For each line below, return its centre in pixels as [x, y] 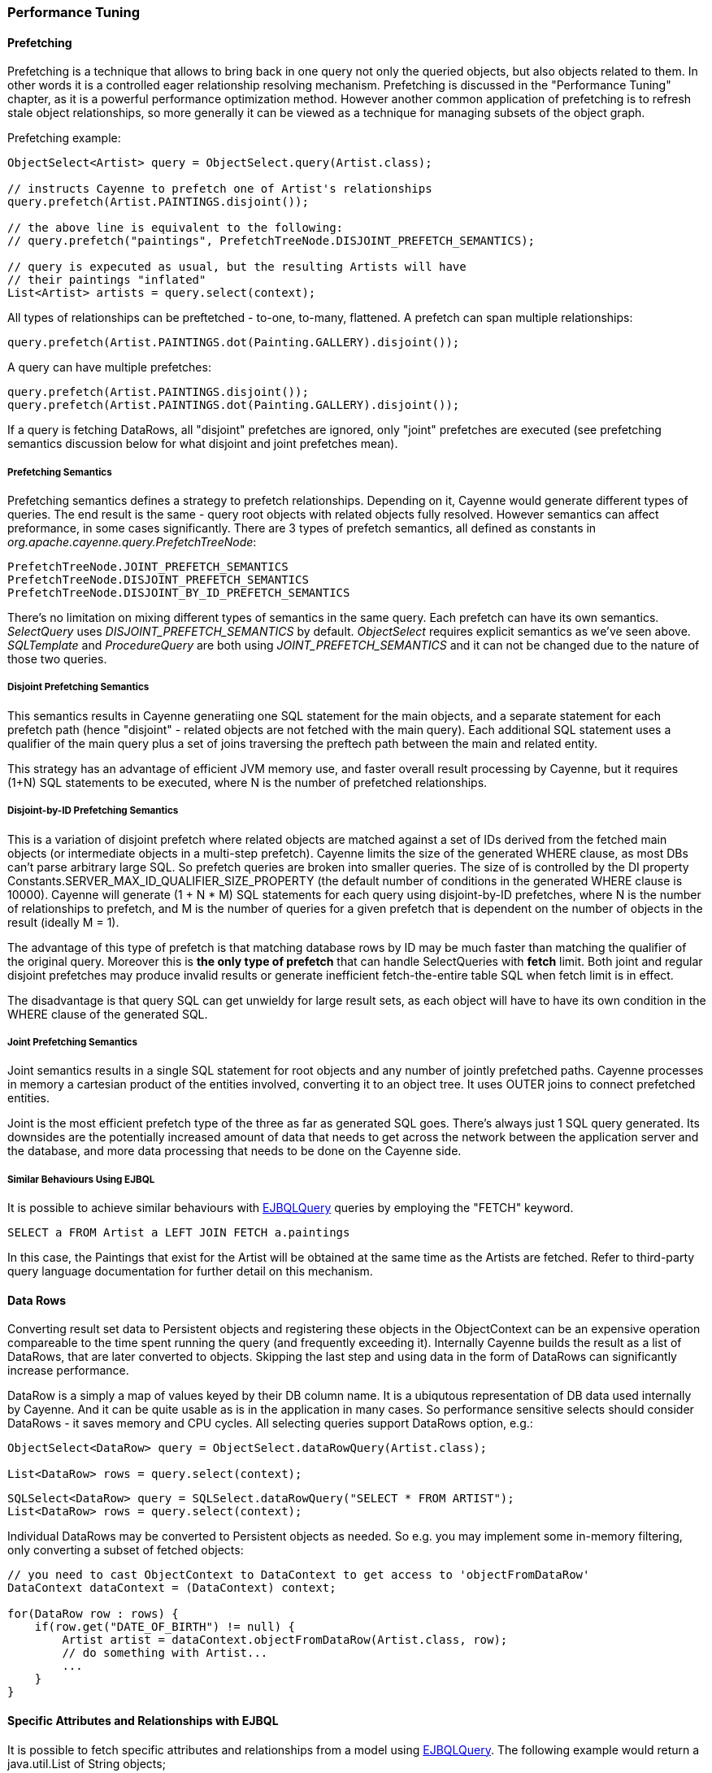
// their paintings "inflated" [107, 280]
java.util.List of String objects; [87, 1763]
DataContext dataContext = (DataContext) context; [172, 1588]
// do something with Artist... [165, 1653]
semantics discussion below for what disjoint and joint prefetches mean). [203, 444]
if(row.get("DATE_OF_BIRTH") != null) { [165, 1627]
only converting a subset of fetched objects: [126, 1550]
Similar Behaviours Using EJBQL [81, 1179]
